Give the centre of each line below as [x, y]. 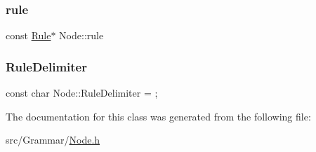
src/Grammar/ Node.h [53, 140]
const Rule [28, 35]
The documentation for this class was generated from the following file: [158, 116]
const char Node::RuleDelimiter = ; [82, 93]
